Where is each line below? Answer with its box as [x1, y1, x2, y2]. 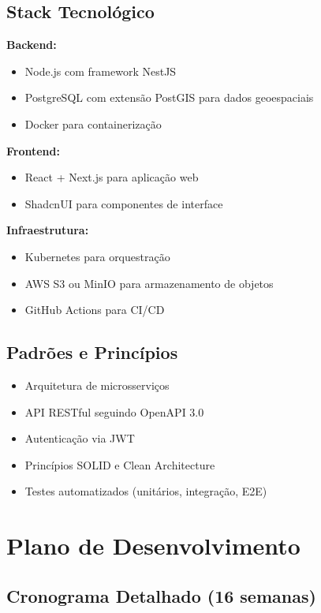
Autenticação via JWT [24, 430, 135, 447]
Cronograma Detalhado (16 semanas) [6, 583, 316, 607]
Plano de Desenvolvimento [6, 529, 300, 562]
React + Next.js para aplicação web [24, 169, 199, 185]
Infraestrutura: [6, 222, 89, 238]
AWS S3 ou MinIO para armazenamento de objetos [24, 275, 274, 291]
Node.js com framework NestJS [24, 62, 177, 79]
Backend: [6, 36, 57, 53]
